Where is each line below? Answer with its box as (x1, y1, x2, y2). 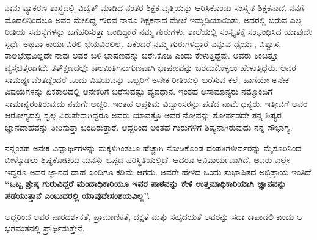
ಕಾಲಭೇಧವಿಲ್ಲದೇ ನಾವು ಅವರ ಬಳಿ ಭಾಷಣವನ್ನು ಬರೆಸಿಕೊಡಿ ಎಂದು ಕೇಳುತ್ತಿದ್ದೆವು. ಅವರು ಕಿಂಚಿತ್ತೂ (5, 49, 279, 62)
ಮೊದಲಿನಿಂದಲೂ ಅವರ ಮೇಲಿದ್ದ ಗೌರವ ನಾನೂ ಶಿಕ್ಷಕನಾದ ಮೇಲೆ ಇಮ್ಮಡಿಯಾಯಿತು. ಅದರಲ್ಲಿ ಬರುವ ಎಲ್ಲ (5, 13, 302, 26)
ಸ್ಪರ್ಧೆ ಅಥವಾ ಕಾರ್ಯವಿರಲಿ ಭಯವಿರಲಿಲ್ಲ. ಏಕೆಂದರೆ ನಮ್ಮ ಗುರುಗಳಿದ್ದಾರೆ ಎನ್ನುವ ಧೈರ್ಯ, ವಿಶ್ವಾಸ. (5, 37, 282, 49)
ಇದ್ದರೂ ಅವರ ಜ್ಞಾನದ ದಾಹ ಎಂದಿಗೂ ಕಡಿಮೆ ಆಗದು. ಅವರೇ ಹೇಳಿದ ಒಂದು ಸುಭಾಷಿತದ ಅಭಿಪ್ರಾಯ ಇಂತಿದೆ (5, 165, 312, 178)
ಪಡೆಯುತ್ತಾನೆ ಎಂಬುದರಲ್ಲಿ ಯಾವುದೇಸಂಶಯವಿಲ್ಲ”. (5, 189, 150, 202)
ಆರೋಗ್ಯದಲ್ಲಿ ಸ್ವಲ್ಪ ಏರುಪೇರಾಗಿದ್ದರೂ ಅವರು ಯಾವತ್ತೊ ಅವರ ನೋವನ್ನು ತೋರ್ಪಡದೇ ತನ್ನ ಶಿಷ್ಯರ (5, 109, 282, 122)
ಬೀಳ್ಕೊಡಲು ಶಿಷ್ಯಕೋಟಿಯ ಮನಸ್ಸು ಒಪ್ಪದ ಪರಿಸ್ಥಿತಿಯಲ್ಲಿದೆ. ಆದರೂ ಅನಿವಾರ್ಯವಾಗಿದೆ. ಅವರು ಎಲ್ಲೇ (5, 153, 290, 166)
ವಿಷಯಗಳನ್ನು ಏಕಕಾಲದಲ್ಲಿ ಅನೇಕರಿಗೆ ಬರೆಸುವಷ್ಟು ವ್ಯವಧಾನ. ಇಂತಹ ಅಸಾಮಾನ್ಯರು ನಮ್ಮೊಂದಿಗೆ (5, 85, 273, 98)
